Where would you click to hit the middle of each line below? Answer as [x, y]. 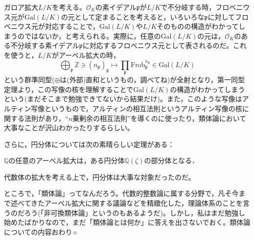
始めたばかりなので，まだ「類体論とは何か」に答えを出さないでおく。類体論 [127, 222]
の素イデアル [116, 7]
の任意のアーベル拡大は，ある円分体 [67, 160]
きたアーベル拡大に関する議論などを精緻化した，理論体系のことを [137, 203]
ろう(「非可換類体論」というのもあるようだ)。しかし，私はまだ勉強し [135, 212]
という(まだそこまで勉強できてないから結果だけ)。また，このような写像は [123, 99]
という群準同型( [29, 80]
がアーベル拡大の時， [86, 55]
